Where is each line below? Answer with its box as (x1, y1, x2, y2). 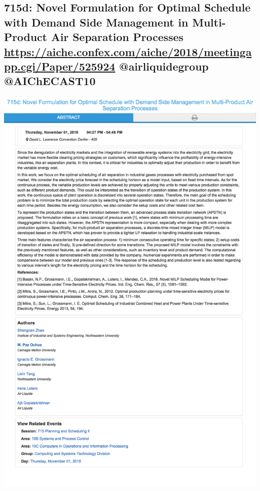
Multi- (192, 14, 226, 30)
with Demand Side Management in (4, 14, 188, 30)
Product (4, 29, 47, 45)
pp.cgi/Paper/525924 (4, 58, 115, 74)
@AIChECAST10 (4, 73, 95, 89)
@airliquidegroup (119, 58, 209, 74)
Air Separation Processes (51, 29, 183, 45)
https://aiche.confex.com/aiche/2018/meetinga (4, 44, 252, 59)
